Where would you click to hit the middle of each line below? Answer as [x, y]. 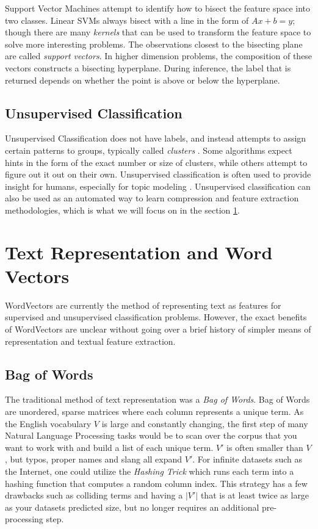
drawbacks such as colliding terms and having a [94, 495]
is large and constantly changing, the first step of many [205, 423]
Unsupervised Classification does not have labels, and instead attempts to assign [156, 138]
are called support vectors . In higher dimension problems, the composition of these [159, 56]
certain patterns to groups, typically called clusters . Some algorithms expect [149, 150]
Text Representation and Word [139, 252]
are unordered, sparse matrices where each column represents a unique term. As [154, 411]
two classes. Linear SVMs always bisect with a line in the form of [127, 20]
